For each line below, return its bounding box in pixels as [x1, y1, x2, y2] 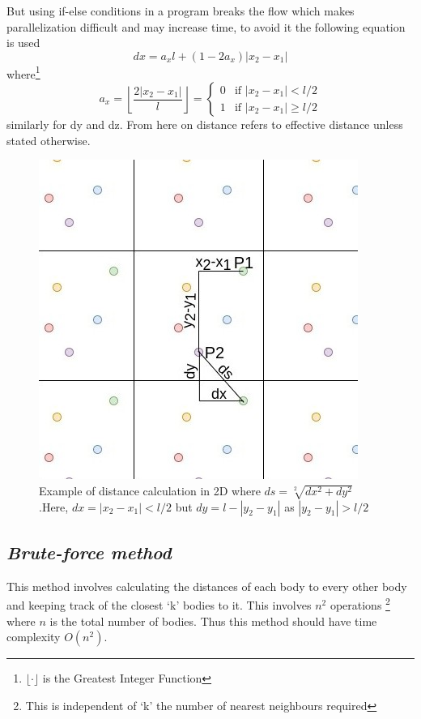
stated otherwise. [6, 131, 91, 148]
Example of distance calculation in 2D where [39, 481, 261, 499]
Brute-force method [6, 539, 172, 564]
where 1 [6, 62, 40, 82]
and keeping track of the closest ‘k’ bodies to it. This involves [6, 597, 312, 613]
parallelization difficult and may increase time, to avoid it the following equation [6, 18, 406, 35]
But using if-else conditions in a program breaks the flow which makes [6, 2, 355, 19]
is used [6, 34, 40, 51]
